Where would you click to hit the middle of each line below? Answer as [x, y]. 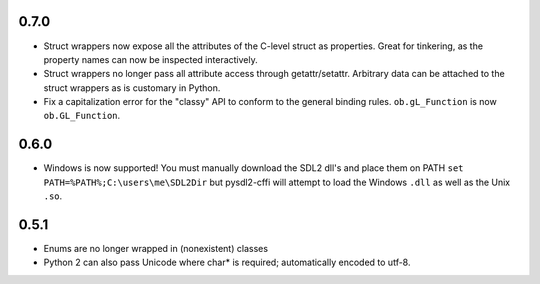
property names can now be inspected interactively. [151, 59]
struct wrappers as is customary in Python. [132, 87]
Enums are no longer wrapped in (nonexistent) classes [156, 249]
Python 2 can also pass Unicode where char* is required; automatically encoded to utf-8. [227, 262]
